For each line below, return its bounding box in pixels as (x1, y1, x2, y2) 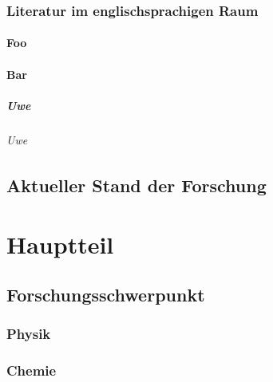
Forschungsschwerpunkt (6, 282, 205, 307)
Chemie (6, 360, 57, 380)
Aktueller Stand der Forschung (6, 172, 267, 197)
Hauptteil (6, 227, 114, 260)
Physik (6, 324, 51, 344)
